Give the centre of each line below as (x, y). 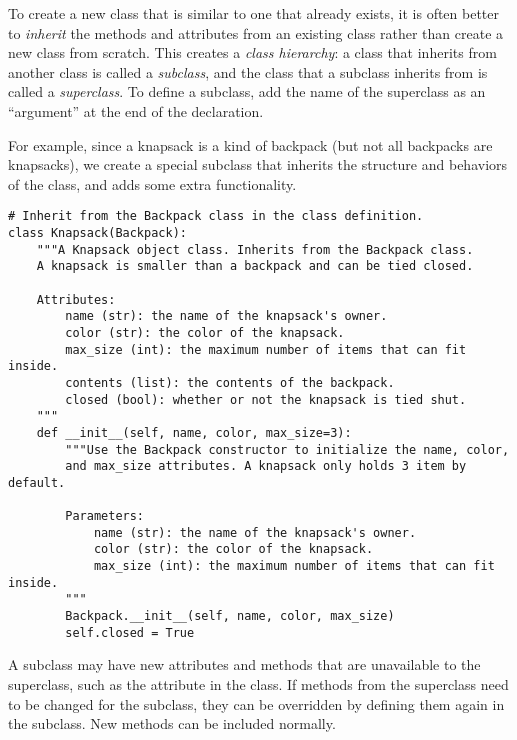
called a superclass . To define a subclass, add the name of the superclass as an (247, 91)
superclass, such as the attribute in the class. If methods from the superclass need (258, 684)
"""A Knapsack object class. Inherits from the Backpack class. (255, 249)
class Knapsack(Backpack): (97, 233)
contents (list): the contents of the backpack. (230, 382)
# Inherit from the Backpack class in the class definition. (216, 216)
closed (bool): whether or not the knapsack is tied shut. (266, 399)
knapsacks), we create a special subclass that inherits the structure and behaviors (258, 164)
